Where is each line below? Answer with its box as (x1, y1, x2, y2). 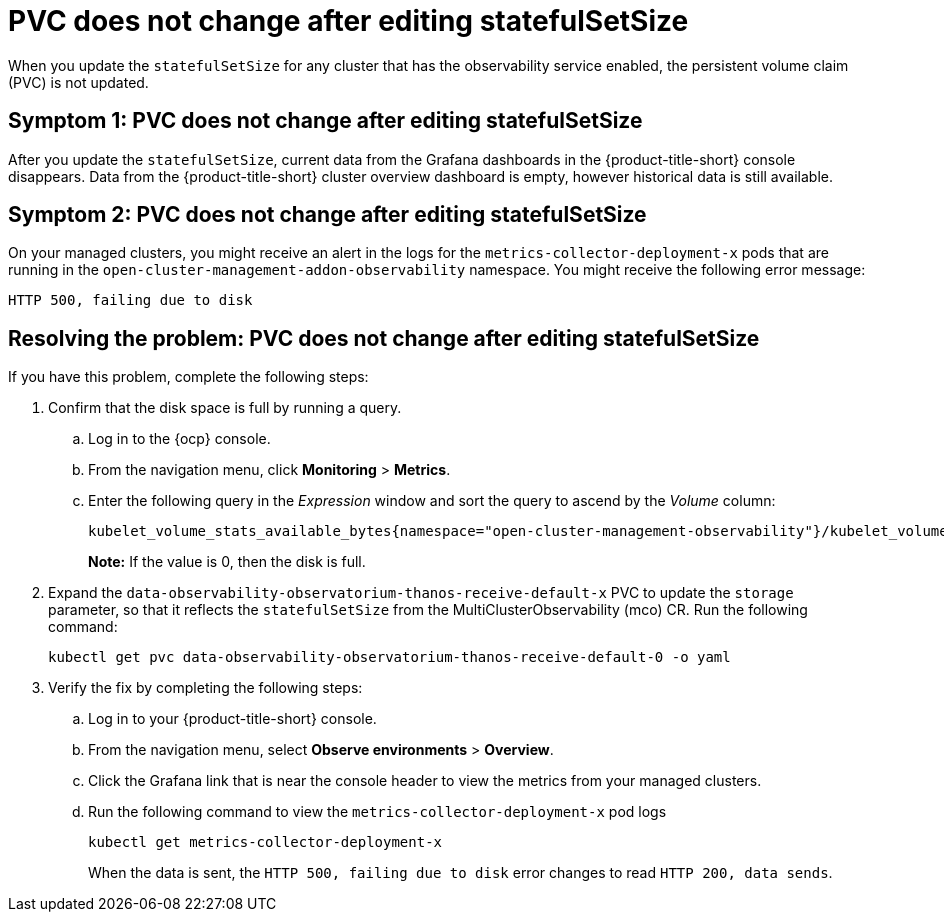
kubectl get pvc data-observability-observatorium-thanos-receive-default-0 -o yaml (48, 649, 731, 666)
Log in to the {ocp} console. (88, 430, 271, 448)
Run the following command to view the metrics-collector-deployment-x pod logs (88, 803, 667, 821)
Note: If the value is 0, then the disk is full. (88, 553, 366, 571)
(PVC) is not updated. (8, 73, 149, 91)
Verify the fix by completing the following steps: (48, 679, 363, 697)
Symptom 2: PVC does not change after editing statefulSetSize (8, 202, 647, 228)
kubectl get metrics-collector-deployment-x (88, 834, 443, 851)
